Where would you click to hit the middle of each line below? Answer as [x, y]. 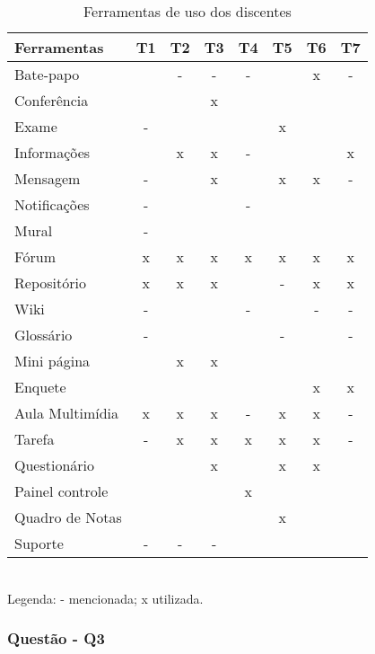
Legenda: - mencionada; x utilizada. [105, 598]
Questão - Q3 [56, 638]
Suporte [39, 543]
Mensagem [48, 178]
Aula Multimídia [67, 413]
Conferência [52, 100]
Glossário [44, 335]
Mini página [52, 361]
